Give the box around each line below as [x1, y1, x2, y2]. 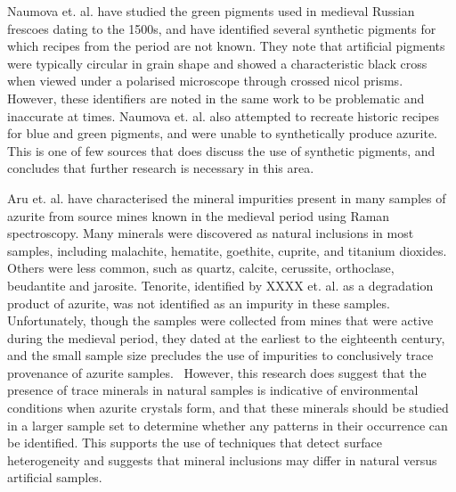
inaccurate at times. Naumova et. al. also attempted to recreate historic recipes [7, 106, 439, 125]
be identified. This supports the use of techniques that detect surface [7, 433, 382, 452]
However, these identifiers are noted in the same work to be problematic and [7, 88, 425, 107]
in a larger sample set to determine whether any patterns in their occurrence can [7, 415, 448, 434]
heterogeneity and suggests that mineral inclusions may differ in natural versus [7, 450, 437, 469]
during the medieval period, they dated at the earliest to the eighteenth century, [7, 328, 445, 347]
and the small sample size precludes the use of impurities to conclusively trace [7, 346, 434, 365]
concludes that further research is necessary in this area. [7, 159, 314, 177]
